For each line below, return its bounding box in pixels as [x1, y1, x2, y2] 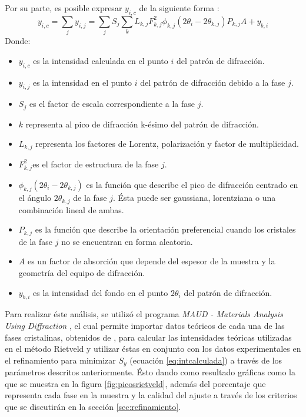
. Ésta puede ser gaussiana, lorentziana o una [112, 191, 276, 204]
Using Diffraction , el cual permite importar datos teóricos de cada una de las [5, 320, 285, 332]
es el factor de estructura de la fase [32, 157, 159, 170]
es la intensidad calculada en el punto [33, 54, 168, 66]
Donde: [5, 35, 31, 47]
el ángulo [18, 191, 52, 204]
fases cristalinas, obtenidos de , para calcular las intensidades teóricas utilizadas [5, 331, 292, 343]
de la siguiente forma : [139, 2, 219, 14]
